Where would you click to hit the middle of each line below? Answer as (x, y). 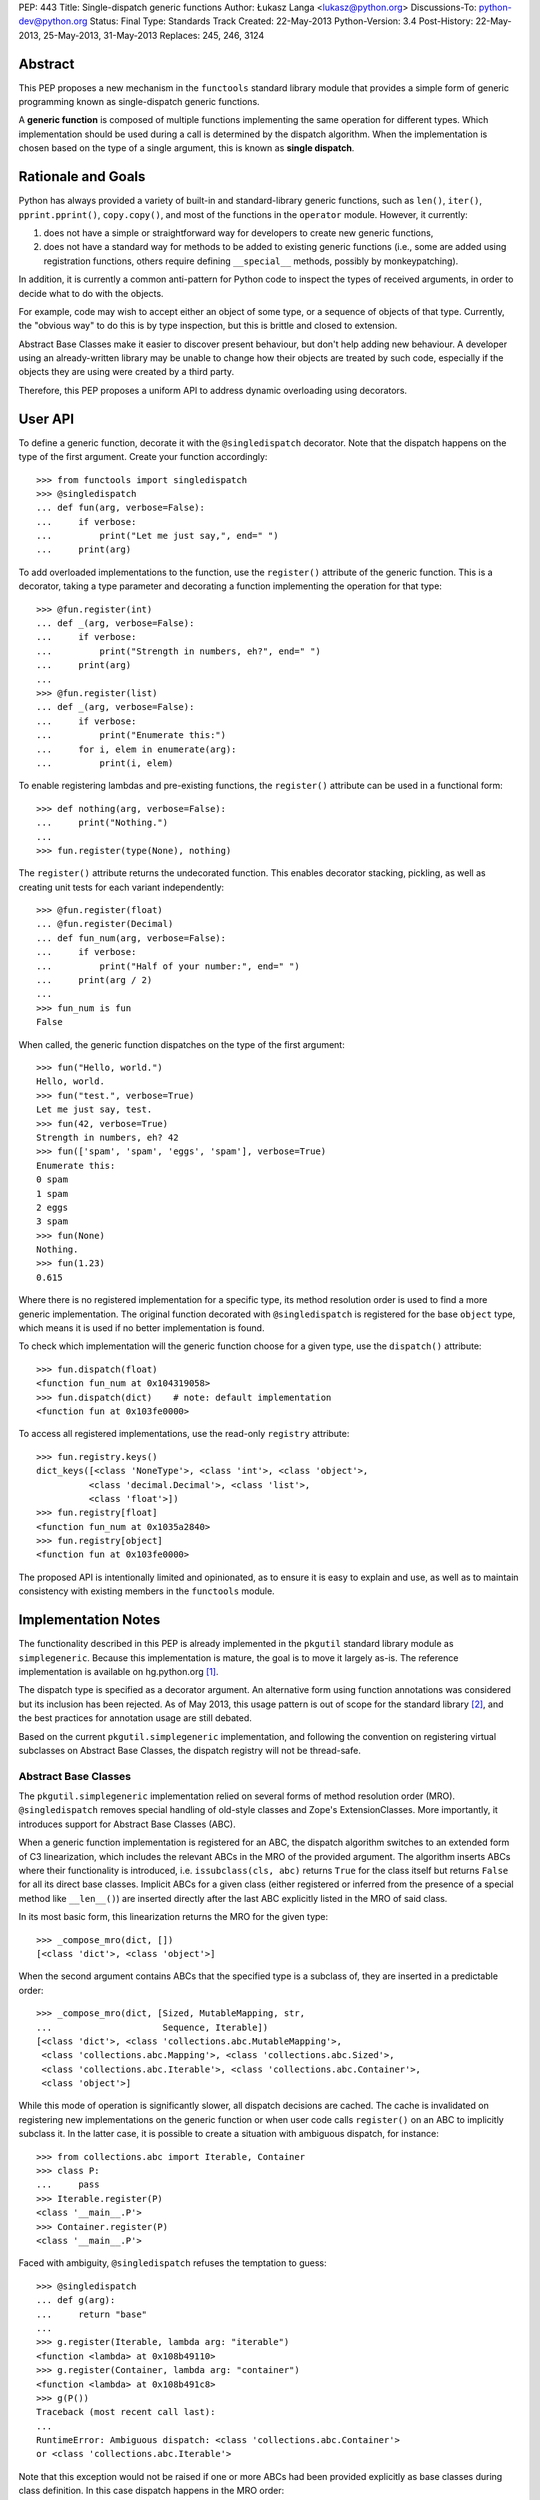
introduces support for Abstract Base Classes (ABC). (127, 1824)
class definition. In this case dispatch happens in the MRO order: (151, 2491)
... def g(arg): (76, 2300)
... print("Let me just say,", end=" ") (157, 536)
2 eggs (52, 1207)
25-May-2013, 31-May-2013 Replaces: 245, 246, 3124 (154, 35)
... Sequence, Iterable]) (152, 2027)
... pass (68, 2184)
